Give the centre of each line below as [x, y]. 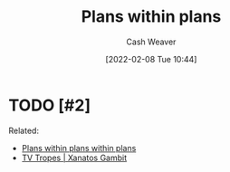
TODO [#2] [50, 105]
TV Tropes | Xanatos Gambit [74, 158]
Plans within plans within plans [79, 148]
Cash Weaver [151, 42]
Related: [24, 130]
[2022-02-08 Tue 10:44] [151, 59]
